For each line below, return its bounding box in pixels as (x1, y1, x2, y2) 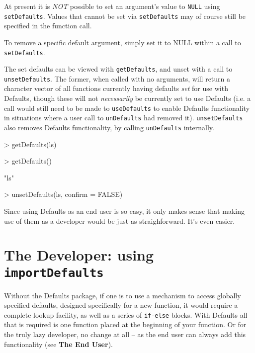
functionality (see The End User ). (4, 339, 113, 349)
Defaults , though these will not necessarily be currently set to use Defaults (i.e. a (4, 93, 251, 103)
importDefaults (4, 265, 104, 280)
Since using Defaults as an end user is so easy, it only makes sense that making (4, 206, 245, 216)
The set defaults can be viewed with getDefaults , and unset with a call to (4, 64, 233, 74)
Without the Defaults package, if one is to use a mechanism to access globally (4, 290, 241, 300)
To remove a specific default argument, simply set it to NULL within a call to (4, 37, 241, 47)
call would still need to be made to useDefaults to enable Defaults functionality (4, 102, 250, 113)
